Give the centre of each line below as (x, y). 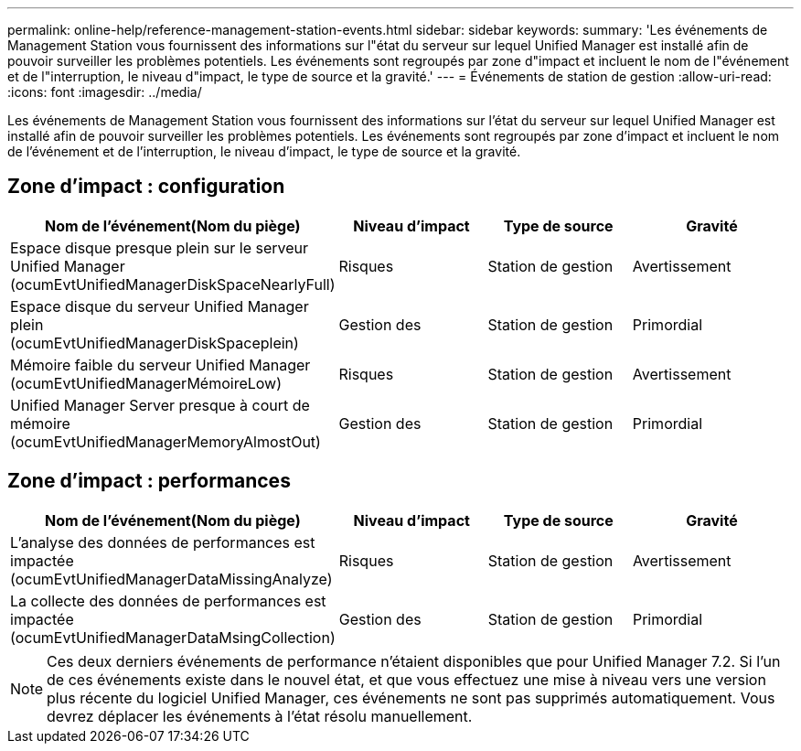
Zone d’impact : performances (149, 481)
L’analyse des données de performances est (163, 542)
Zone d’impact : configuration (146, 187)
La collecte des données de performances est (168, 601)
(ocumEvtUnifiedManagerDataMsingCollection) (173, 637)
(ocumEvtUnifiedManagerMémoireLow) (146, 383)
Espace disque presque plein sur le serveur (160, 247)
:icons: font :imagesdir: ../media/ (105, 92)
